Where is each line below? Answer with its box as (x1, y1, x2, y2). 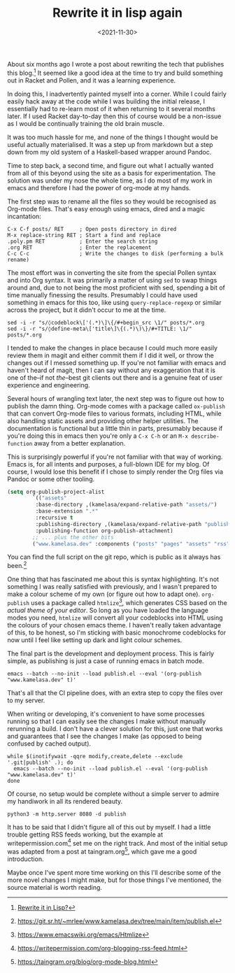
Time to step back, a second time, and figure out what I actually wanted (7, 161, 214, 169)
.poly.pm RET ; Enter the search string (7, 238, 158, 245)
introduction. (7, 855, 44, 863)
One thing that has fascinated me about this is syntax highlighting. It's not (7, 575, 219, 583)
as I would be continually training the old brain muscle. (7, 119, 164, 127)
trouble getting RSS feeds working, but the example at (7, 830, 163, 839)
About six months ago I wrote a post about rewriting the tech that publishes (7, 59, 225, 68)
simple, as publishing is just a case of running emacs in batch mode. (7, 656, 204, 665)
